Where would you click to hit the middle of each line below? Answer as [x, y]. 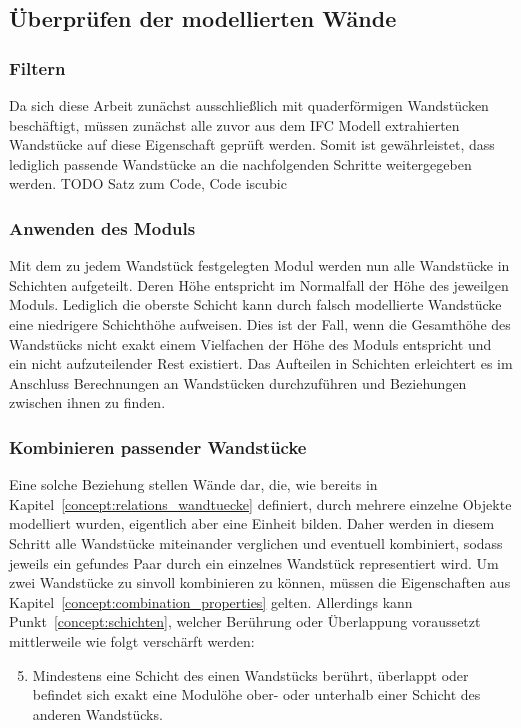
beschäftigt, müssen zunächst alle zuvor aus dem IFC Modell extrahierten [234, 124]
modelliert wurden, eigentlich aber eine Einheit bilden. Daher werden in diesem [252, 523]
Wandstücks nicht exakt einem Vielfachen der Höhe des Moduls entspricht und [250, 343]
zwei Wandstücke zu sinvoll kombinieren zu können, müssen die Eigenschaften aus [260, 582]
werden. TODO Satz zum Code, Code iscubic [148, 183]
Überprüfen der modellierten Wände [203, 18]
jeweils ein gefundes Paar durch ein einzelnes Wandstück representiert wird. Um [254, 562]
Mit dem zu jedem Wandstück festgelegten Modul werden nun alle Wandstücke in [259, 265]
